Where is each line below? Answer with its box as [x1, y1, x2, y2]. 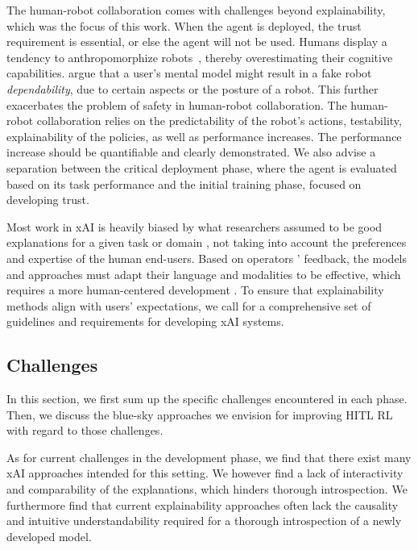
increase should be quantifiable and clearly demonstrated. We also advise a [6, 144, 376, 160]
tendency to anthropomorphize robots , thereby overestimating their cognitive [6, 48, 393, 65]
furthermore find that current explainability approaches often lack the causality [6, 496, 399, 513]
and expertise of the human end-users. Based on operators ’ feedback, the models [6, 249, 408, 266]
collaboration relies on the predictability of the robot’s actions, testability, [36, 112, 402, 129]
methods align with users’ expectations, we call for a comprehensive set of [6, 297, 371, 314]
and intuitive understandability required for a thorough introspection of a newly [6, 512, 402, 529]
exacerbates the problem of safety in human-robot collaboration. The [6, 96, 347, 113]
